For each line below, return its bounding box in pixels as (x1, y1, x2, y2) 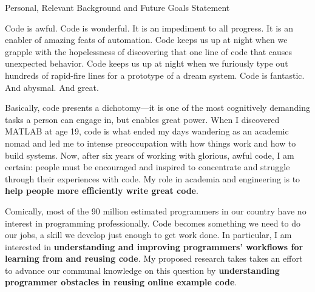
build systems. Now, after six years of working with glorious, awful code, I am (5, 148, 294, 161)
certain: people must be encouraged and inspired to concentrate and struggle (5, 161, 290, 173)
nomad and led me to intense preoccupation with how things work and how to (5, 136, 296, 149)
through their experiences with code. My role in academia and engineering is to (5, 172, 300, 185)
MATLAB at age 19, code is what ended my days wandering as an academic (5, 125, 289, 138)
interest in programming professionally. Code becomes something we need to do (5, 216, 301, 229)
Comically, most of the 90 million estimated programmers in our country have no (5, 204, 307, 217)
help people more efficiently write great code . (5, 184, 198, 197)
